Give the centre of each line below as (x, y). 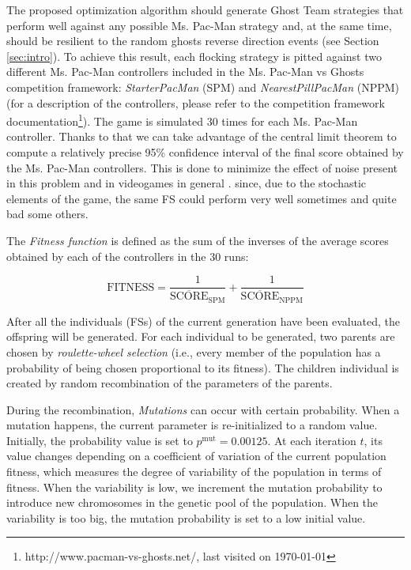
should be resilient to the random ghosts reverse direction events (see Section (193, 41)
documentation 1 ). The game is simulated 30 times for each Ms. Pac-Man (182, 120)
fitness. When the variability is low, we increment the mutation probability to (194, 487)
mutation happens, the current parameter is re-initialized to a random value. (192, 425)
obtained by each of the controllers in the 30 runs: (128, 256)
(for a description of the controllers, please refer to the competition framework (196, 102)
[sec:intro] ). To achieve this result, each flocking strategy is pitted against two (194, 56)
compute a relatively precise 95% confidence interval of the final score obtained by (205, 152)
